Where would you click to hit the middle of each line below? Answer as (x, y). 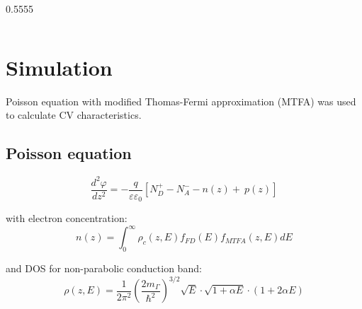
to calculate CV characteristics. (74, 115)
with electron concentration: (67, 218)
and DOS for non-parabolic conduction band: (104, 268)
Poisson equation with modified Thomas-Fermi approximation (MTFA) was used (181, 101)
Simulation (59, 67)
